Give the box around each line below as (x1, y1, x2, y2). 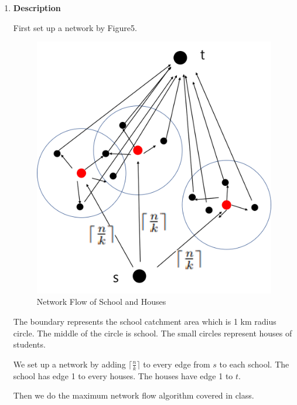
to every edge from (143, 358, 210, 370)
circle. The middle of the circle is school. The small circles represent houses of (13, 326, 292, 339)
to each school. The (219, 358, 289, 370)
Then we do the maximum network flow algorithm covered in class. (13, 389, 254, 401)
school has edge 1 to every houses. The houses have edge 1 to (13, 369, 233, 382)
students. (13, 338, 46, 350)
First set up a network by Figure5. (13, 21, 137, 33)
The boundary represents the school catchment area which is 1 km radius (13, 315, 276, 327)
